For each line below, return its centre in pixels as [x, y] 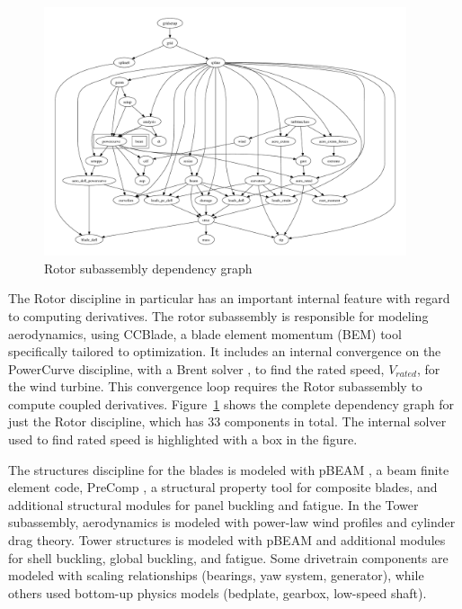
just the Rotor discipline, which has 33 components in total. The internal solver [227, 421]
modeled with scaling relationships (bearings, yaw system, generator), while [216, 575]
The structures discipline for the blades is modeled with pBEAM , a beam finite [229, 469]
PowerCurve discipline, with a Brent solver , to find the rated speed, [196, 368]
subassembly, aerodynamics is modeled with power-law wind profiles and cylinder [232, 522]
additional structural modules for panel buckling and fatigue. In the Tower [213, 504]
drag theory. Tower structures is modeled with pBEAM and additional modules [227, 540]
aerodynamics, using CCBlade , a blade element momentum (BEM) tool [205, 333]
